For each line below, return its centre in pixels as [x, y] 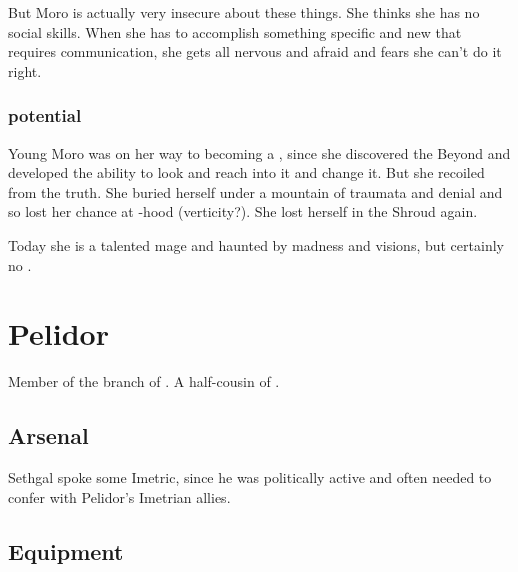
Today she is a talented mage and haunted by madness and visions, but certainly [256, 244]
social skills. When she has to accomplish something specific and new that [235, 31]
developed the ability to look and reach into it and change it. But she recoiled [246, 172]
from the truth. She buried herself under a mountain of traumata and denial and [255, 191]
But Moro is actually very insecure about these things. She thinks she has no [244, 12]
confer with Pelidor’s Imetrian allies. [119, 496]
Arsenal [48, 435]
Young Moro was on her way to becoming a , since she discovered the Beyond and [259, 152]
